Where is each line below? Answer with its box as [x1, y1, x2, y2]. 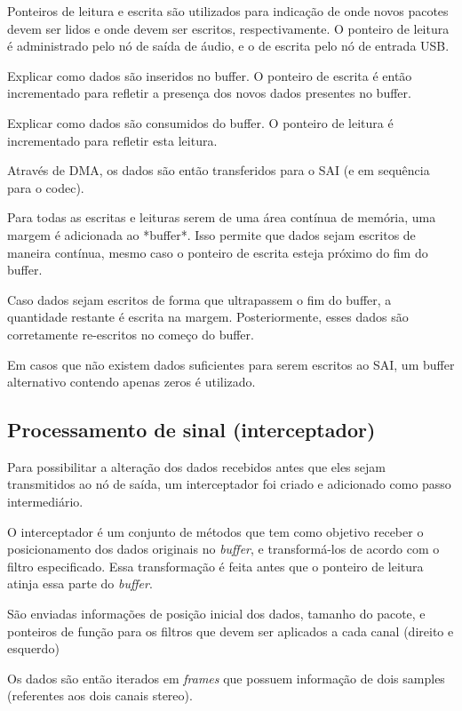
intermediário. [7, 492, 84, 511]
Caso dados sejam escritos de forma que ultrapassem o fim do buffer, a [7, 290, 392, 308]
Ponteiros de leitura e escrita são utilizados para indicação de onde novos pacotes [7, 2, 449, 20]
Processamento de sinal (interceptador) [7, 416, 376, 443]
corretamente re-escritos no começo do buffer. [7, 324, 254, 343]
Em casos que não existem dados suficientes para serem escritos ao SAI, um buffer [7, 355, 455, 373]
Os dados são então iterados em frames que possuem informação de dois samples [7, 668, 445, 687]
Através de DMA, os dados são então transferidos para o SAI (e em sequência [7, 161, 430, 180]
